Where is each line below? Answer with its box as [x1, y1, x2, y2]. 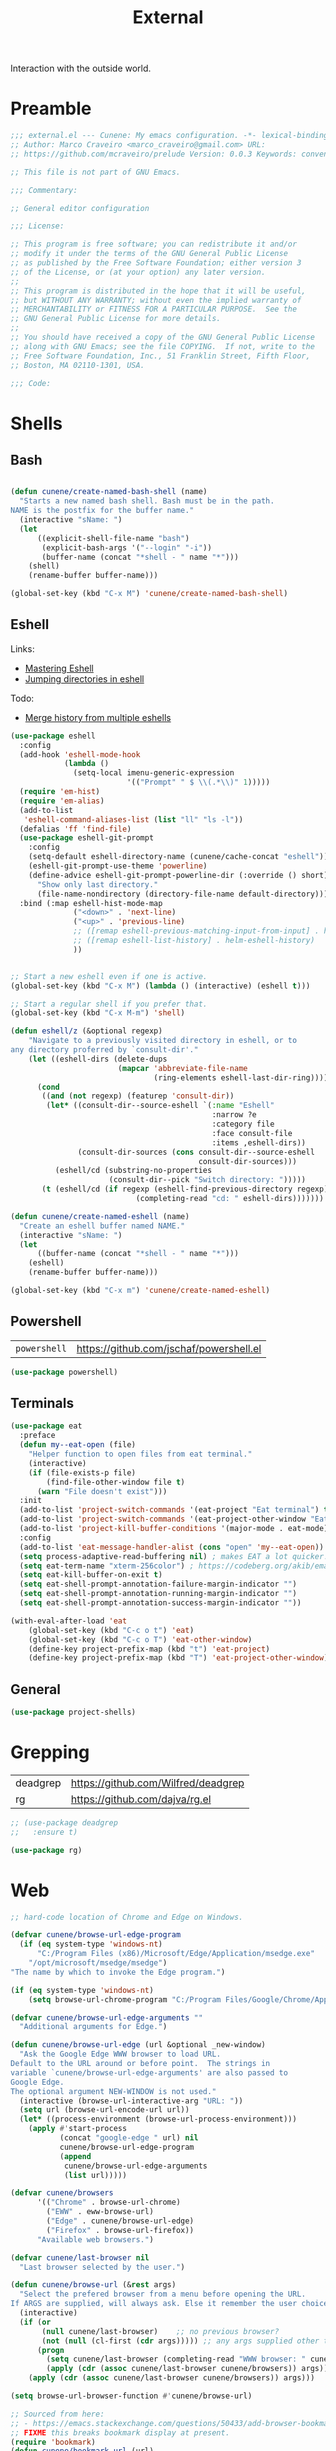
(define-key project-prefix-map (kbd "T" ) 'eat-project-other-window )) [28, 1653, 333, 1663]
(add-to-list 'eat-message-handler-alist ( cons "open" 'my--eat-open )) [19, 1542, 325, 1552]
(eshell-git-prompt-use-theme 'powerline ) [28, 861, 208, 871]
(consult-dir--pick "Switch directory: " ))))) [108, 1175, 307, 1185]
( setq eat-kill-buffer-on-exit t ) [19, 1570, 163, 1580]
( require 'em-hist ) [19, 787, 101, 797]
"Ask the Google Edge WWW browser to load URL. [19, 2049, 222, 2060]
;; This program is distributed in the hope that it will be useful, [10, 286, 307, 296]
